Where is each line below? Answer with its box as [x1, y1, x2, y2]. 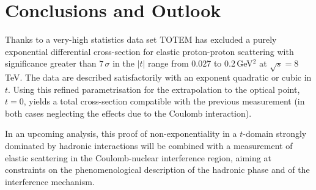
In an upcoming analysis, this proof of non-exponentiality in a [5, 127, 237, 140]
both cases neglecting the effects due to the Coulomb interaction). [5, 106, 252, 119]
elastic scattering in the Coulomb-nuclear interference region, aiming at [5, 151, 271, 164]
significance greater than [5, 57, 97, 70]
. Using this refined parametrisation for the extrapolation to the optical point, [8, 82, 300, 95]
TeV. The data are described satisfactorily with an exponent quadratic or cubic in [5, 71, 312, 84]
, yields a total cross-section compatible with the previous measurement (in [23, 95, 305, 108]
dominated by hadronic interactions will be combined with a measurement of [5, 139, 293, 152]
